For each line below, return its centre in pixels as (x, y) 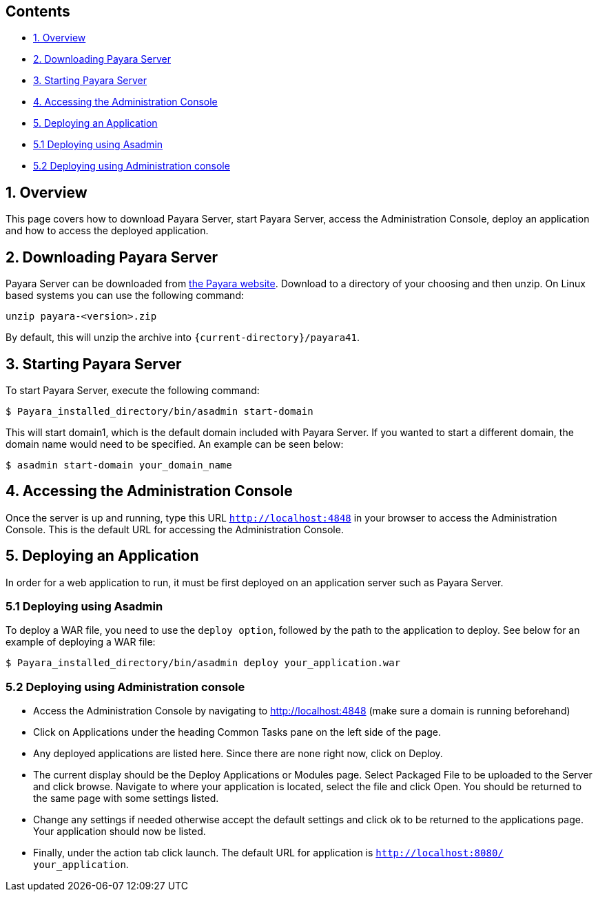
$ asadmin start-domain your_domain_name (119, 465)
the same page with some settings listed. (126, 798)
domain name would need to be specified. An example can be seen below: (175, 444)
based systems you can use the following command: (125, 296)
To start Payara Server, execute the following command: (133, 390)
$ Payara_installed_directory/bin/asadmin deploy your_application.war (203, 663)
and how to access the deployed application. (107, 231)
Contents (38, 11)
